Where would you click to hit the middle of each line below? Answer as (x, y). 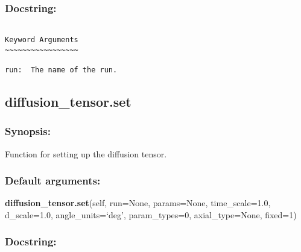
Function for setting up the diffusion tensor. (86, 153)
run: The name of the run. (61, 70)
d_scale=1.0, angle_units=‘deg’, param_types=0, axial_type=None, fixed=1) (151, 214)
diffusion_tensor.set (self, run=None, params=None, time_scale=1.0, (138, 203)
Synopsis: (28, 131)
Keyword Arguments (42, 39)
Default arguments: (53, 181)
